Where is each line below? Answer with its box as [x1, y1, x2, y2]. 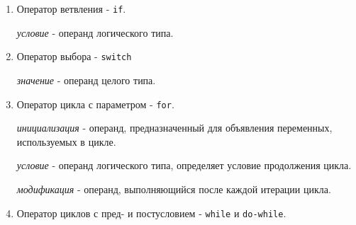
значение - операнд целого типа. [16, 72, 156, 87]
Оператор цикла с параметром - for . [16, 96, 174, 111]
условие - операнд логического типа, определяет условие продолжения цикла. [16, 158, 352, 173]
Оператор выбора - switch [16, 49, 132, 64]
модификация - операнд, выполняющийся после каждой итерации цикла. [16, 181, 331, 196]
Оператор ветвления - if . [16, 1, 126, 16]
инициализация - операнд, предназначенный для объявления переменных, [16, 120, 333, 135]
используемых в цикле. [16, 134, 116, 149]
